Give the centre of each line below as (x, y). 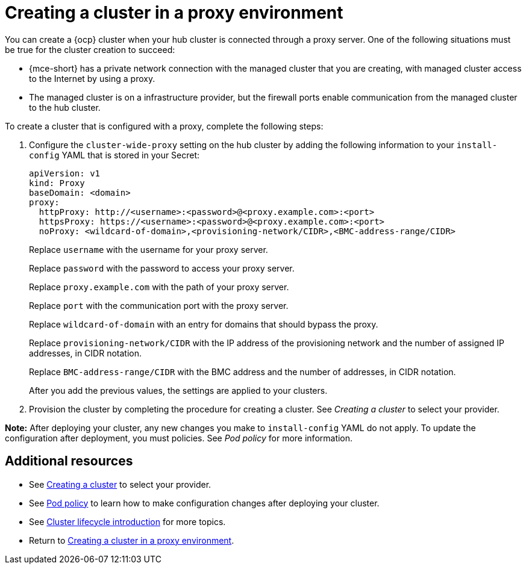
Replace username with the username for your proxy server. (149, 249)
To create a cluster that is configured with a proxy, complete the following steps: (164, 126)
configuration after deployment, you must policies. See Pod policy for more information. (179, 438)
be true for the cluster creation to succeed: (90, 49)
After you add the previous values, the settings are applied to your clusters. (178, 390)
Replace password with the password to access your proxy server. (162, 268)
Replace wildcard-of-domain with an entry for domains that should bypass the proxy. (204, 324)
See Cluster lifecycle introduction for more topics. (127, 521)
